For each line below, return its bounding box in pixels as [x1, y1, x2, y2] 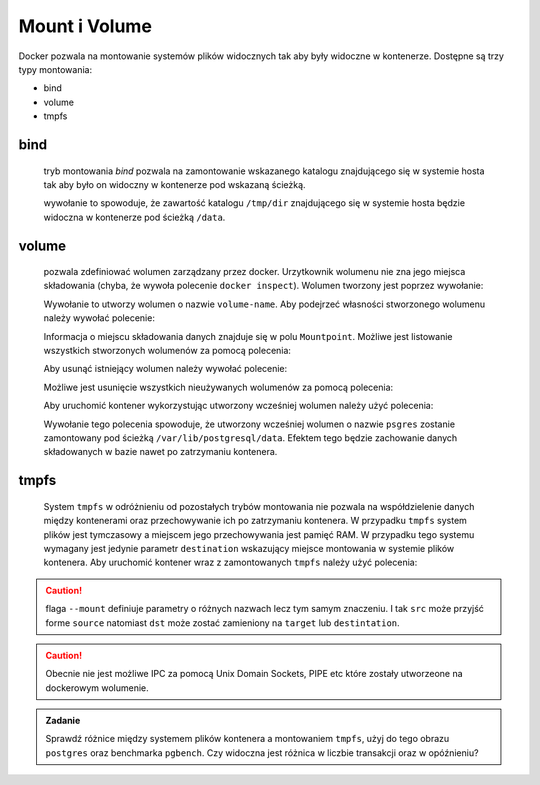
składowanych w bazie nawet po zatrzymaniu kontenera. [43, 446, 278, 458]
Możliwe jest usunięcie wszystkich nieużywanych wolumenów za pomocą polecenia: [43, 381, 394, 393]
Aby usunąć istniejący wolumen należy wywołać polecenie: [43, 363, 288, 375]
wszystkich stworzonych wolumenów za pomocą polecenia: [43, 345, 292, 357]
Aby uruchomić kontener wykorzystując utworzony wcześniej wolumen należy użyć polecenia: [43, 400, 434, 412]
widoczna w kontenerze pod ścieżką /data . [43, 211, 226, 223]
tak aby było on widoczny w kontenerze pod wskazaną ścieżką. [43, 178, 306, 190]
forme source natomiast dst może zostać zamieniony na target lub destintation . [45, 616, 400, 629]
